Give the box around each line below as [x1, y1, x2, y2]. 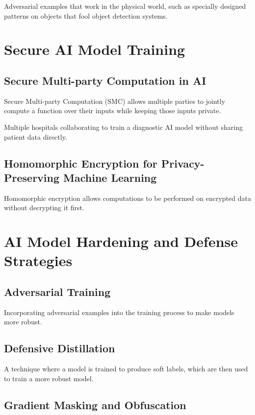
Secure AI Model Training [4, 39, 185, 59]
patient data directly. [4, 131, 67, 142]
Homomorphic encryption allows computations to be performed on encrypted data [4, 193, 251, 203]
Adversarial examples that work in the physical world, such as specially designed [4, 1, 246, 11]
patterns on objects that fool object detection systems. [4, 10, 168, 21]
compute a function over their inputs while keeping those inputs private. [4, 105, 221, 116]
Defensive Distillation [4, 341, 115, 356]
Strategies [4, 250, 73, 270]
